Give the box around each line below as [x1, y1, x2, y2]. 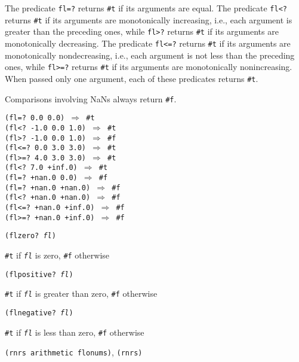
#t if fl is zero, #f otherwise [5, 249, 110, 261]
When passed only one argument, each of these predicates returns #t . [5, 72, 258, 84]
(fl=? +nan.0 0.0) [5, 174, 78, 182]
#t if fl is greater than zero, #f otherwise [5, 287, 158, 300]
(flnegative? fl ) [5, 309, 73, 318]
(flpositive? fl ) [5, 270, 73, 279]
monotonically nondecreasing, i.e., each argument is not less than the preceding [5, 48, 295, 61]
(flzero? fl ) [5, 232, 56, 241]
